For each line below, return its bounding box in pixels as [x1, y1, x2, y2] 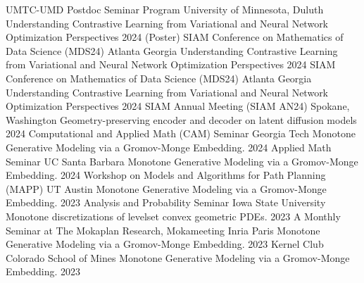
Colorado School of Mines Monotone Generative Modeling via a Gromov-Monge [6, 250, 350, 265]
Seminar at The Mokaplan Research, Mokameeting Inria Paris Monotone [6, 222, 320, 237]
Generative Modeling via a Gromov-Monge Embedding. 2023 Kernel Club [6, 237, 324, 251]
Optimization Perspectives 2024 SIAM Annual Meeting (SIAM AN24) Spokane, [6, 99, 350, 113]
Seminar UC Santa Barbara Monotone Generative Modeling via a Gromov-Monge [6, 153, 358, 168]
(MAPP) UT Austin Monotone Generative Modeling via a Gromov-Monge [6, 181, 327, 196]
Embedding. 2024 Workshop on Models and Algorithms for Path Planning [6, 168, 326, 182]
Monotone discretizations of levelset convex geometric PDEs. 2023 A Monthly [6, 208, 341, 223]
